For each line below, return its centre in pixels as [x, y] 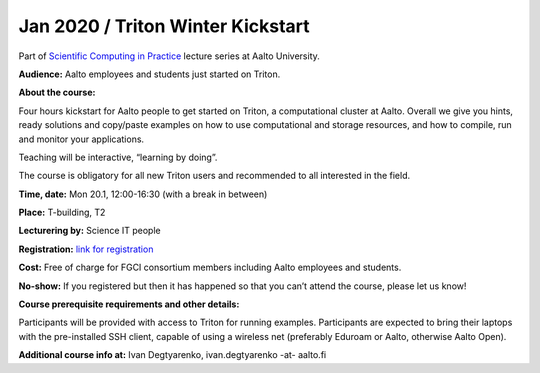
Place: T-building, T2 [62, 212]
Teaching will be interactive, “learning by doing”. [118, 157]
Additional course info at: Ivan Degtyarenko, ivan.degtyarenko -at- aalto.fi [172, 355]
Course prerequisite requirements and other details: [129, 304]
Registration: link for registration [86, 249]
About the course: [57, 92]
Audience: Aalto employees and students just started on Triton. [149, 74]
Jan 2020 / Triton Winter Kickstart [164, 26]
